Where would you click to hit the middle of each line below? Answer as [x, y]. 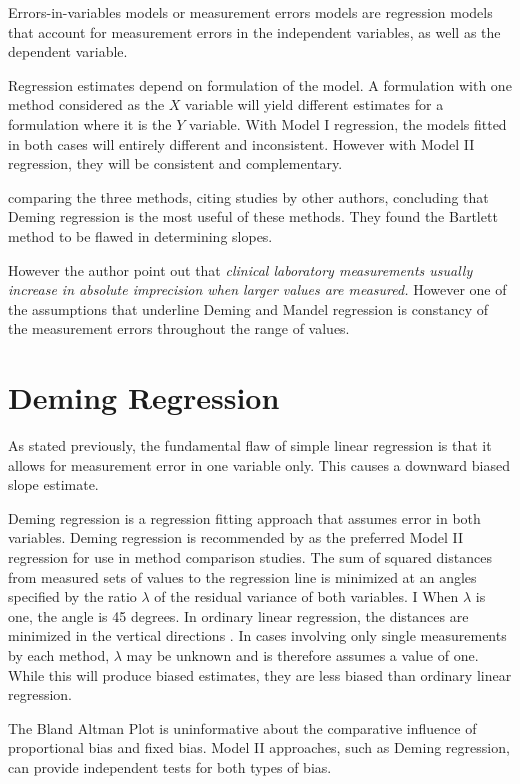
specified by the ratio [72, 596]
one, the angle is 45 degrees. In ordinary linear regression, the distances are [238, 615]
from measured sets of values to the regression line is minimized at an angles [242, 576]
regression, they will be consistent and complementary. [175, 163]
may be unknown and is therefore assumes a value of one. [302, 654]
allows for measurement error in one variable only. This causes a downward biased [259, 464]
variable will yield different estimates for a [314, 104]
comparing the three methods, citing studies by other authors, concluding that [248, 196]
